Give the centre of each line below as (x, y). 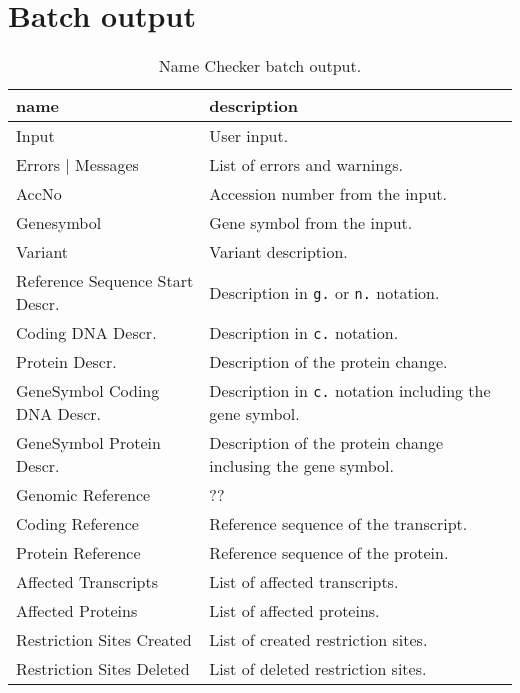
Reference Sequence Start (105, 281)
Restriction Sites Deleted (103, 669)
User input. (249, 136)
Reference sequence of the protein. (329, 553)
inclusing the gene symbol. (301, 466)
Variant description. (278, 252)
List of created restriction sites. (318, 640)
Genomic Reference (83, 495)
